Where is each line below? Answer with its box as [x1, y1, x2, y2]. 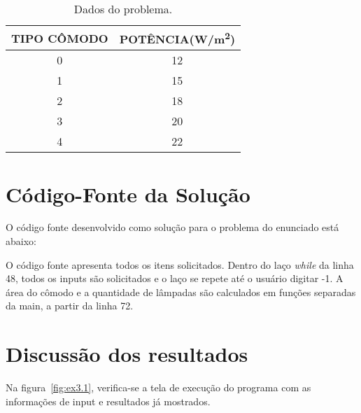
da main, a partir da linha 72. [6, 298, 134, 313]
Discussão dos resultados [6, 339, 248, 368]
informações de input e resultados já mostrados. [6, 393, 211, 408]
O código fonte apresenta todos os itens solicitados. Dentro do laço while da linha [6, 257, 354, 272]
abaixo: [6, 234, 36, 248]
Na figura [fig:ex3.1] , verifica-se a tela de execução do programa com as [6, 380, 311, 395]
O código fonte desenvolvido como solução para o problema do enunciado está [6, 220, 339, 234]
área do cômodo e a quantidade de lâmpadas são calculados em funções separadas [6, 284, 356, 299]
